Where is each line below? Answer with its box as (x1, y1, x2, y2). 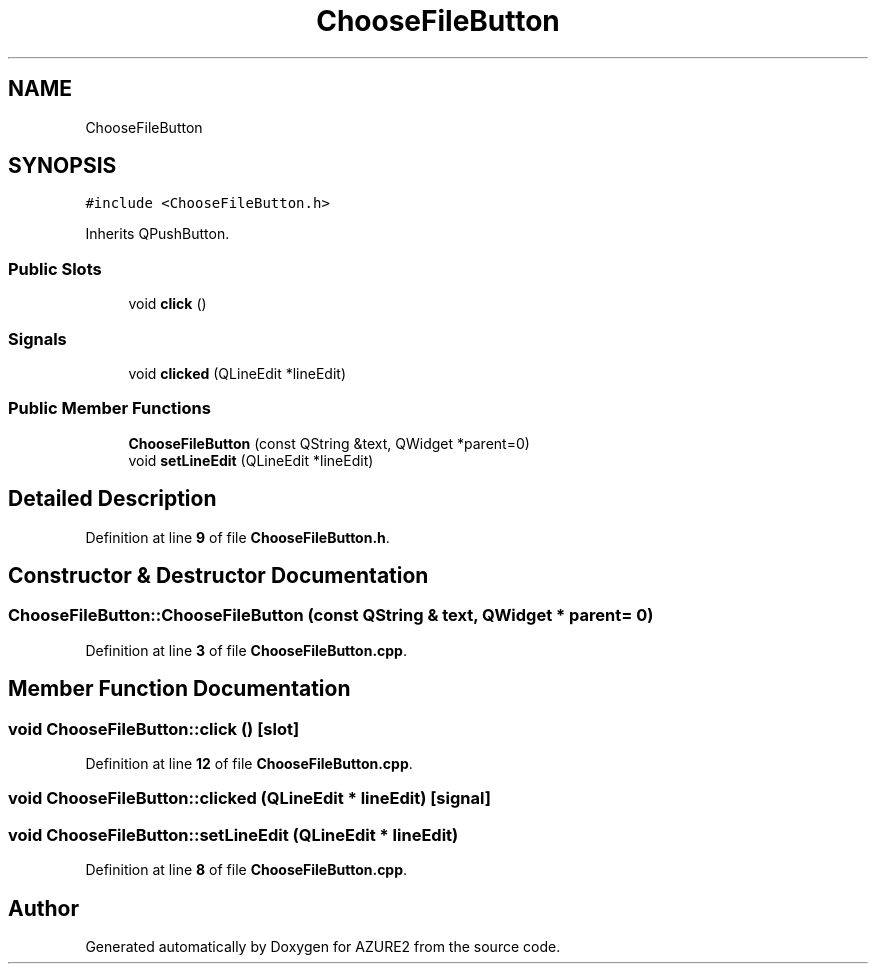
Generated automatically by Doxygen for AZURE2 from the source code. (85, 937, 561, 955)
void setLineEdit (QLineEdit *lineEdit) (128, 451, 374, 469)
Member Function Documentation (8, 676, 351, 702)
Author (8, 895, 79, 921)
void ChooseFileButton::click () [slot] (8, 718, 300, 739)
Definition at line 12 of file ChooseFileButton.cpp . (85, 754, 413, 772)
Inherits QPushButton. (85, 225, 230, 243)
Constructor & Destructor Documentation (8, 562, 429, 588)
